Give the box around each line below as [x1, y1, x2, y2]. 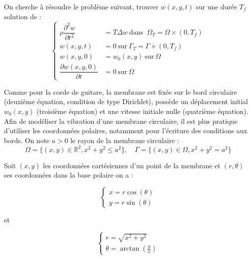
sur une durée [196, 1, 237, 11]
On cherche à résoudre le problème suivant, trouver [4, 1, 159, 11]
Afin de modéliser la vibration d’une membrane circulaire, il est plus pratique [4, 115, 238, 126]
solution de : [4, 11, 41, 21]
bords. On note [4, 135, 50, 145]
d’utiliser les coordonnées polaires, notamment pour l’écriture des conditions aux [4, 125, 248, 136]
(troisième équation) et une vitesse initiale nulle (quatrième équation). [36, 106, 249, 116]
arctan [120, 245, 140, 253]
